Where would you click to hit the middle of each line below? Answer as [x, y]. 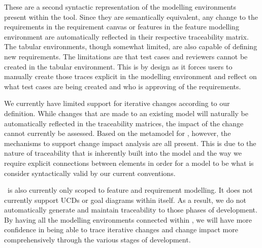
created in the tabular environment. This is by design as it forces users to [118, 66]
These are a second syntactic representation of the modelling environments [120, 7]
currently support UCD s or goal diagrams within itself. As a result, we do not [125, 200]
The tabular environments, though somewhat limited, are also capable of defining [131, 46]
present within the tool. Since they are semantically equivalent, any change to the [131, 16]
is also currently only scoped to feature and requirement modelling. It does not [130, 190]
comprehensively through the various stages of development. [97, 240]
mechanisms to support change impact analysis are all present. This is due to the [130, 143]
